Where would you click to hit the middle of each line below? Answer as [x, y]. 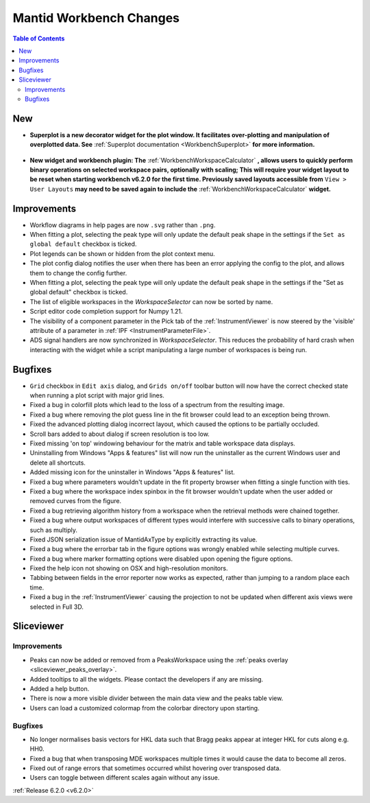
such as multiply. [54, 530]
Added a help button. [60, 688]
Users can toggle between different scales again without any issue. [125, 778]
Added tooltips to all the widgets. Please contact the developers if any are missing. [147, 679]
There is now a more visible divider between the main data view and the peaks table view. [157, 698]
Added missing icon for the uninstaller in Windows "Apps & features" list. [133, 472]
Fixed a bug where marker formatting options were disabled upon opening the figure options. [161, 559]
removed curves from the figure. [76, 501]
